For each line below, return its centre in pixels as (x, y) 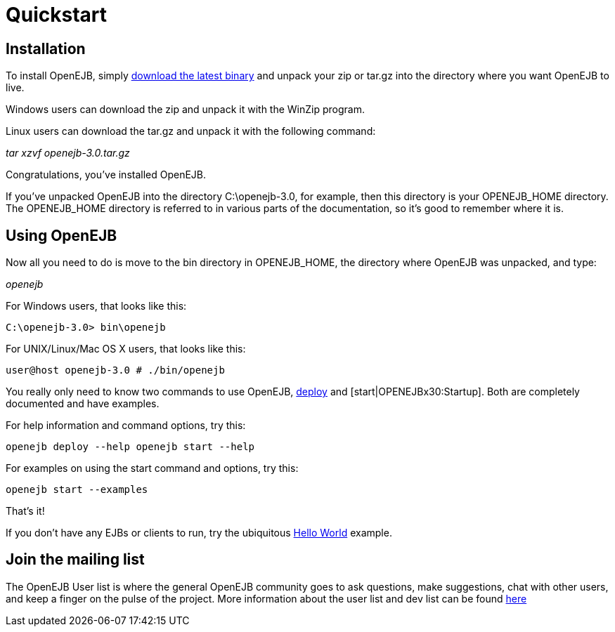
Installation (46, 48)
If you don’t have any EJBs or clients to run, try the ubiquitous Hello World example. (199, 533)
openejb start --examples (77, 490)
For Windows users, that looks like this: (96, 306)
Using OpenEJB (61, 235)
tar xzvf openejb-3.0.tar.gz (68, 153)
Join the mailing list (75, 560)
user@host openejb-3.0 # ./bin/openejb (115, 370)
